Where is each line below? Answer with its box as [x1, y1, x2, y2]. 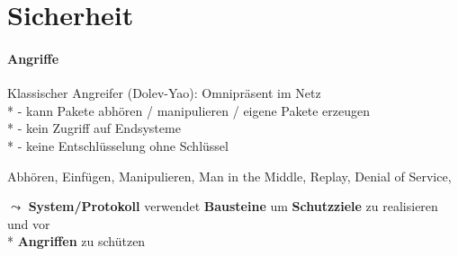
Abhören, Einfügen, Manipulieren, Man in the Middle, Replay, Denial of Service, [7, 166, 452, 185]
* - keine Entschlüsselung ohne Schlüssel [7, 136, 229, 154]
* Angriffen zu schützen [7, 232, 146, 251]
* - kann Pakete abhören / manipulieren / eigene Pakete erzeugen [7, 101, 370, 119]
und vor [7, 214, 50, 233]
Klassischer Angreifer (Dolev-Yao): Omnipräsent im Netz [7, 84, 321, 102]
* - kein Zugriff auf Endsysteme [7, 119, 181, 137]
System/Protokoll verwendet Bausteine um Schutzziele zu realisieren [28, 197, 438, 216]
